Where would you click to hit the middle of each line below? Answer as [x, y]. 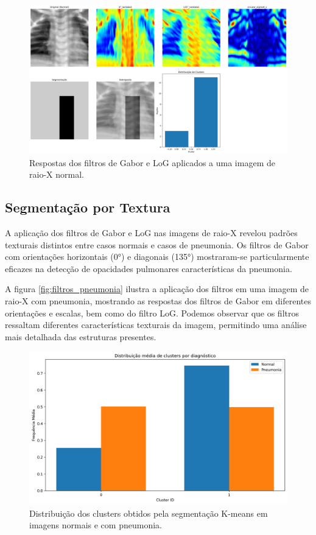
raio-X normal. [57, 174]
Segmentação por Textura [88, 207]
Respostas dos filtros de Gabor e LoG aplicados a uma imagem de [152, 162]
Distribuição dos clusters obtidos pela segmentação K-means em [149, 513]
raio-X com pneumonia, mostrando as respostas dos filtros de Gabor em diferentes [158, 301]
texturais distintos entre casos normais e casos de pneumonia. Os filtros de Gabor [157, 244]
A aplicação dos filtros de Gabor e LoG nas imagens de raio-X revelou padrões [151, 233]
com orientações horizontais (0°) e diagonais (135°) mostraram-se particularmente [157, 257]
